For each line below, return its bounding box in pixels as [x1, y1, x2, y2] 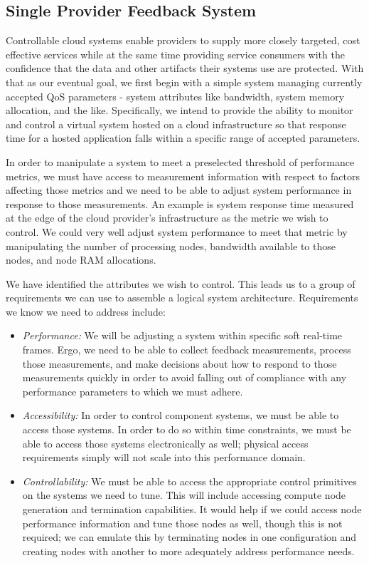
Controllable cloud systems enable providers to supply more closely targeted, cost [6, 33, 360, 48]
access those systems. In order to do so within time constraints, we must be [22, 422, 351, 437]
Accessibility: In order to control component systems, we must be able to [22, 408, 339, 423]
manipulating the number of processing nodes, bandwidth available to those [6, 238, 336, 253]
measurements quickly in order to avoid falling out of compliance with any [22, 370, 347, 385]
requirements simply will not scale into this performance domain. [22, 450, 306, 465]
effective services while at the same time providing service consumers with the [6, 46, 345, 61]
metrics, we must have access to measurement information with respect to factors [6, 168, 360, 183]
